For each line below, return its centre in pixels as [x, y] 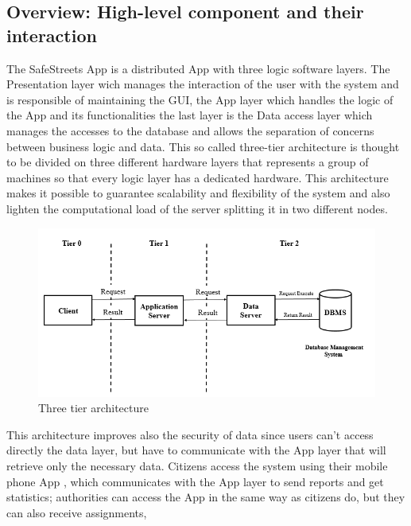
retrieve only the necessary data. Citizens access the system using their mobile [197, 465]
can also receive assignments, [77, 512]
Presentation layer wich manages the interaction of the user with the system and [203, 84]
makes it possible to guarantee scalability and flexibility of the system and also [198, 193]
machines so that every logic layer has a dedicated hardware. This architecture [198, 177]
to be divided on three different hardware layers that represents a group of [188, 162]
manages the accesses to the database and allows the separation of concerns [190, 130]
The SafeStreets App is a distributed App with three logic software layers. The [198, 68]
